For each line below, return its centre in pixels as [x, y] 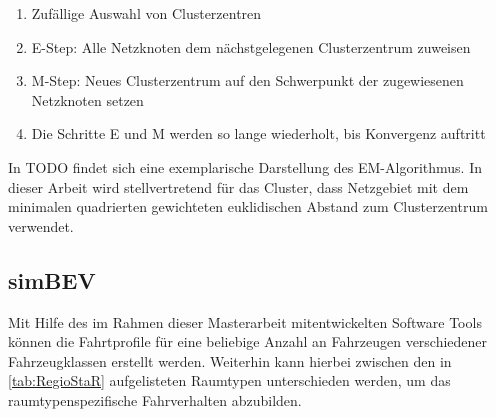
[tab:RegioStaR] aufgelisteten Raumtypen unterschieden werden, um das [229, 380]
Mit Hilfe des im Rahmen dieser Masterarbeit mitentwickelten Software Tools [245, 321]
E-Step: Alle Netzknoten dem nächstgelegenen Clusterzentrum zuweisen [251, 46]
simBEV [52, 279]
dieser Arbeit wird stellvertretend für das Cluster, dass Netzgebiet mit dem [238, 186]
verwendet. [41, 225]
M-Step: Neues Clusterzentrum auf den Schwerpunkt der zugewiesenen [247, 80]
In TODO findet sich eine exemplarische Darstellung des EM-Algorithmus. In [245, 166]
